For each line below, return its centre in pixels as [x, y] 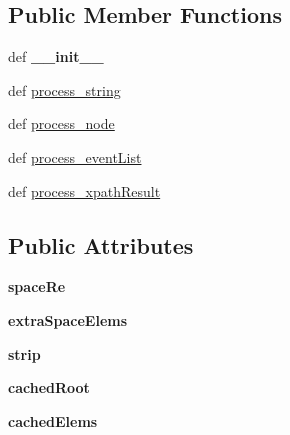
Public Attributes [101, 244]
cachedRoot [49, 387]
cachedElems [53, 420]
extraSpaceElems [68, 319]
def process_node [61, 123]
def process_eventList [75, 156]
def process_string [64, 89]
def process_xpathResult [84, 190]
